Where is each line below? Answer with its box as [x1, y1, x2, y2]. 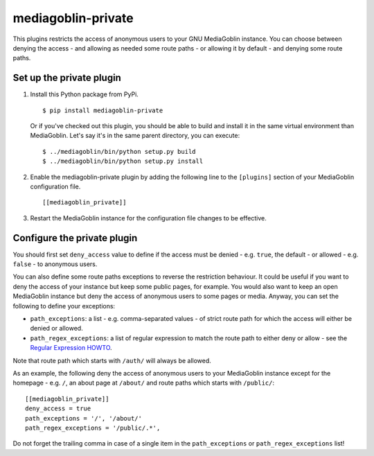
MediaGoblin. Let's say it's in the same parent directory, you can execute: [30, 132, 240, 140]
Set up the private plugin [12, 72, 121, 84]
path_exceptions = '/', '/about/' [25, 414, 142, 422]
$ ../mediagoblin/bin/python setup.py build [42, 148, 197, 155]
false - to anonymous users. [12, 260, 98, 268]
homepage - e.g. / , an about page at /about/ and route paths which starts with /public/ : [12, 378, 275, 387]
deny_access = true [25, 405, 91, 412]
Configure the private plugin [12, 232, 138, 244]
